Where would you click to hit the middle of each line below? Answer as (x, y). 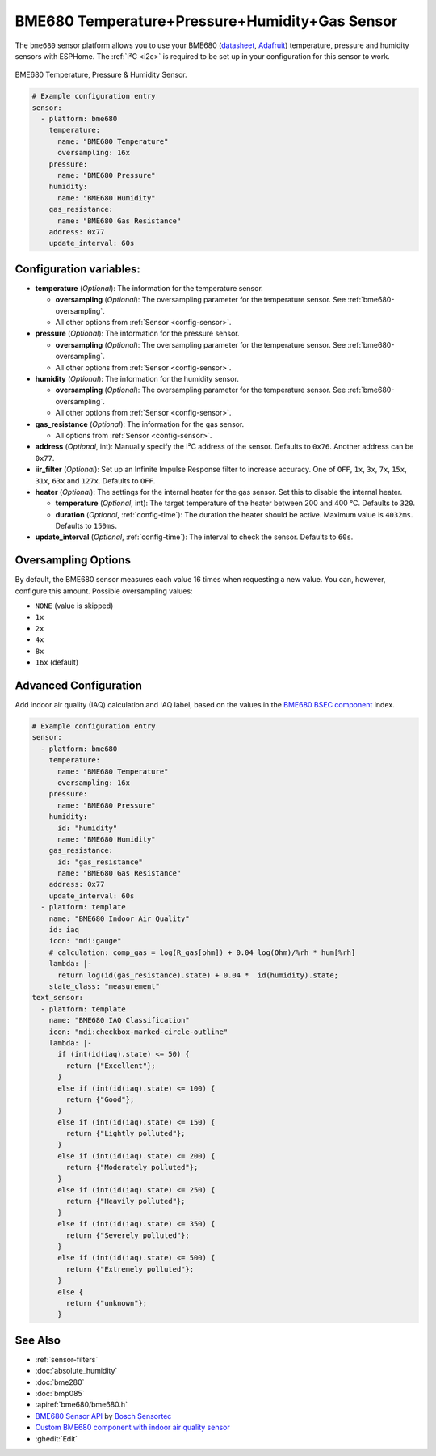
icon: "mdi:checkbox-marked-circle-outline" (138, 1032)
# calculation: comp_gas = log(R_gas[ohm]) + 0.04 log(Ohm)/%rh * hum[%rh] (202, 952)
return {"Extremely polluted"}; (130, 1269)
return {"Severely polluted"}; (128, 1235)
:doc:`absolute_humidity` (76, 1371)
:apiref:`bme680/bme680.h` (82, 1405)
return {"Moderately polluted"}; (132, 1167)
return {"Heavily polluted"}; (126, 1201)
